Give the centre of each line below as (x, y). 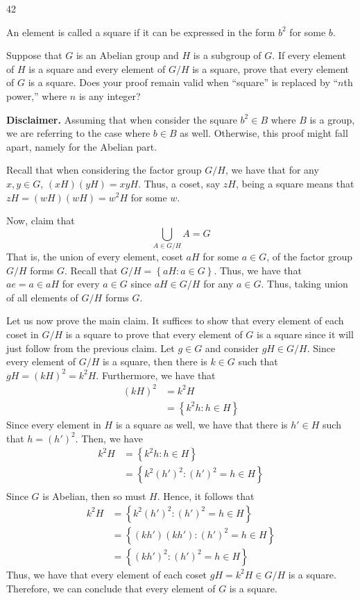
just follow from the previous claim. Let (91, 348)
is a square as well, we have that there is (202, 424)
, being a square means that (295, 183)
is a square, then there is (155, 361)
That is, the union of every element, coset (95, 257)
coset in (23, 334)
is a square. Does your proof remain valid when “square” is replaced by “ (183, 82)
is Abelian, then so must (94, 496)
